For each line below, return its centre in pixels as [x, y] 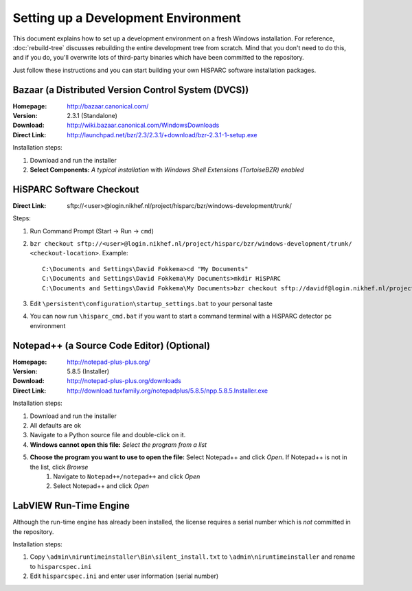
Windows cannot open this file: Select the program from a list [118, 444]
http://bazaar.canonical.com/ [108, 106]
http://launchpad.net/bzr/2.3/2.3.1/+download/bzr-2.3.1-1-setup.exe [162, 135]
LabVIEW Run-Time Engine [71, 506]
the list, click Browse [59, 467]
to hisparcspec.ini [61, 566]
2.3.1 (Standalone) [92, 116]
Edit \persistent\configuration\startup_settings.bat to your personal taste [151, 303]
